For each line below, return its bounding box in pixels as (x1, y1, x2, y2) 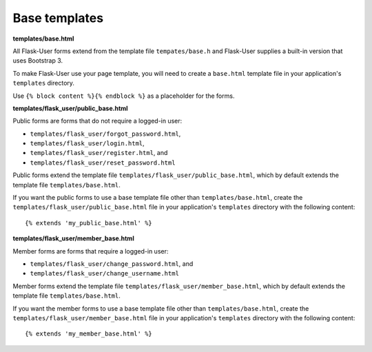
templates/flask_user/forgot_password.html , (30, 130, 181, 138)
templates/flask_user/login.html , (30, 139, 145, 147)
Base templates (12, 10, 103, 25)
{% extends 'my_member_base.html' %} (25, 330, 153, 338)
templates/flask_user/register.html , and (30, 149, 168, 157)
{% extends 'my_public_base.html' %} (25, 219, 153, 227)
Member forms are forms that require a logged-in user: (12, 247, 169, 255)
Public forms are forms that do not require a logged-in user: (12, 117, 183, 125)
